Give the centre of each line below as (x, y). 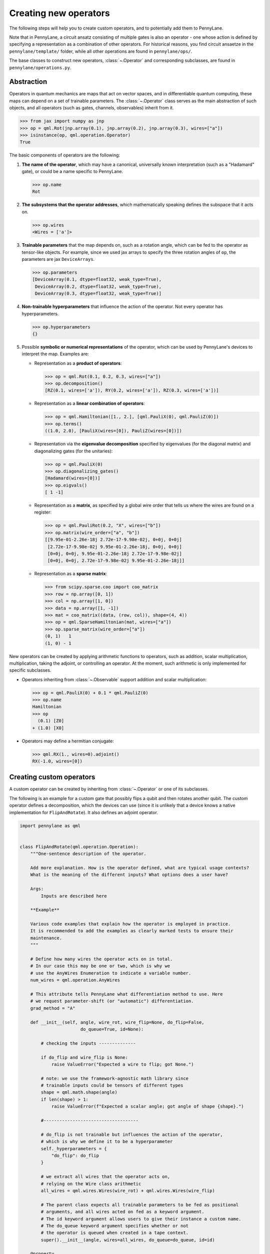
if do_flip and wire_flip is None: (84, 1057)
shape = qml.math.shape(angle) (79, 1092)
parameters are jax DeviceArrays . (58, 259)
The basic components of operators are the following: (64, 155)
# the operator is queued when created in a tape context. (115, 1233)
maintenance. (46, 938)
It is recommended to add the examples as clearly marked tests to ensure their (132, 931)
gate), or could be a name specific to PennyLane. (72, 172)
